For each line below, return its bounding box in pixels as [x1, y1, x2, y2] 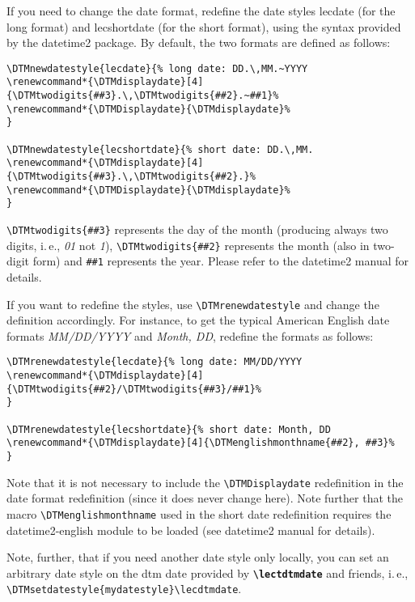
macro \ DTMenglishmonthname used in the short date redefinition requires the [6, 505, 392, 522]
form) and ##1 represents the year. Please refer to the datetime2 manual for [32, 252, 409, 269]
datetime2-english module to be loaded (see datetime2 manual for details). [6, 521, 375, 538]
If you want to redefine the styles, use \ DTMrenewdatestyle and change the [6, 295, 379, 312]
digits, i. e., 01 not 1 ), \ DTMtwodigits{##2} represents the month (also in [6, 236, 370, 253]
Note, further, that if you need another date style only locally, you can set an [6, 549, 389, 566]
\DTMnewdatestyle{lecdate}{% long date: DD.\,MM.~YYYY [6, 62, 308, 74]
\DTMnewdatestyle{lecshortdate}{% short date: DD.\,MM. [6, 143, 314, 155]
